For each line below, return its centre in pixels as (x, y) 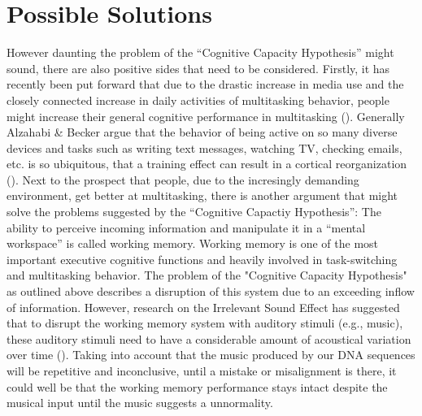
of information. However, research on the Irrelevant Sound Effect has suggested (203, 307)
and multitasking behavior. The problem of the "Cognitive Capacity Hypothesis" (207, 275)
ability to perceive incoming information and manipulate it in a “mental (186, 227)
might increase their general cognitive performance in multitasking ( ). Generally (206, 116)
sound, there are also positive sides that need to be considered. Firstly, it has (198, 68)
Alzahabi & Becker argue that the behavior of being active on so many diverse (202, 132)
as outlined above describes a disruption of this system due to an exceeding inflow (211, 291)
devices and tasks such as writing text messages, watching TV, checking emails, (204, 147)
